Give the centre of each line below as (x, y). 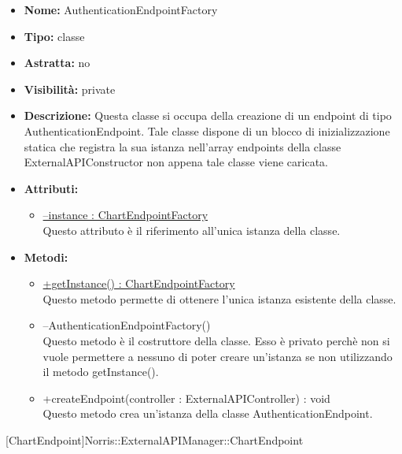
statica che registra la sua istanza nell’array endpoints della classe (183, 146)
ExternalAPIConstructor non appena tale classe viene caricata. (176, 162)
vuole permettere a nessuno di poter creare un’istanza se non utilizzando (218, 356)
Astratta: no (57, 63)
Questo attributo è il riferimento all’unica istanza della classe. (192, 230)
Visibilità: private (70, 89)
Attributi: (51, 188)
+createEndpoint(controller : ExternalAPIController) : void (186, 398)
